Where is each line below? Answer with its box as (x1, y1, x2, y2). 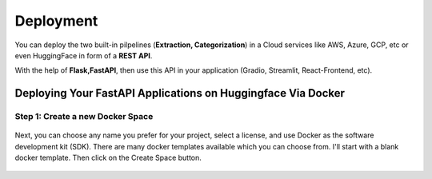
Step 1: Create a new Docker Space (14, 111, 154, 122)
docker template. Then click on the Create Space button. (14, 153, 202, 163)
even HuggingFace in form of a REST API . (14, 50, 153, 60)
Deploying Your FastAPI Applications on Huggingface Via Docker (14, 86, 346, 100)
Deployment (14, 12, 98, 30)
